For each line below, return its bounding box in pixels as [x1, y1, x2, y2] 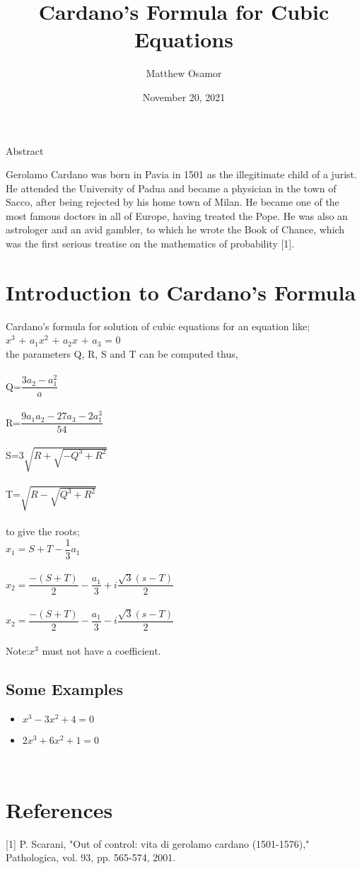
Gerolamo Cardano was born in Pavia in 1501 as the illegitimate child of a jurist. [6, 167, 357, 182]
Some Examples [6, 678, 123, 700]
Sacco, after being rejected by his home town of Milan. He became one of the [6, 194, 339, 209]
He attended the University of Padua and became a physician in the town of [6, 180, 337, 195]
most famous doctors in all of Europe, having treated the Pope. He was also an [6, 208, 348, 223]
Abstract [6, 143, 44, 158]
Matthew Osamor [146, 66, 222, 81]
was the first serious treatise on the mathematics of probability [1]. [6, 236, 295, 251]
